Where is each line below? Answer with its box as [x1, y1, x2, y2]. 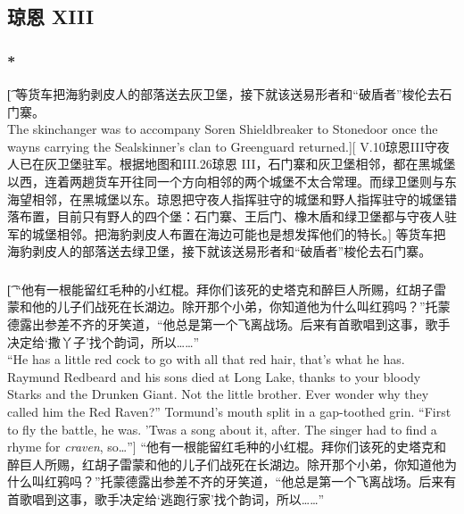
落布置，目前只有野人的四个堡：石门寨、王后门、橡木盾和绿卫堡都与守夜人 [7, 207, 444, 226]
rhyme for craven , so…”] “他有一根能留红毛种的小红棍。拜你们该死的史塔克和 [7, 437, 447, 456]
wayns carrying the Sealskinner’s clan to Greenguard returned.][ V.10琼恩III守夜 [7, 137, 450, 155]
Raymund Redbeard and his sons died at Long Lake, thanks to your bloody [7, 367, 421, 385]
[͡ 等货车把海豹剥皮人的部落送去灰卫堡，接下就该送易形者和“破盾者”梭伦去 [7, 85, 440, 103]
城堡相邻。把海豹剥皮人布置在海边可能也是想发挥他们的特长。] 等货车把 [31, 224, 446, 243]
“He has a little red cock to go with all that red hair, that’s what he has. [7, 350, 405, 369]
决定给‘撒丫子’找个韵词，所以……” [7, 332, 200, 351]
